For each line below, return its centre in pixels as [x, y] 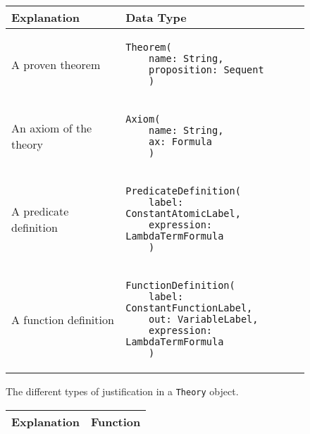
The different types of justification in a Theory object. [122, 391]
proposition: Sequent [206, 70]
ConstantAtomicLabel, [183, 213]
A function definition [63, 319]
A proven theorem [56, 64]
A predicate [40, 211]
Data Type [156, 17]
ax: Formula [180, 142]
